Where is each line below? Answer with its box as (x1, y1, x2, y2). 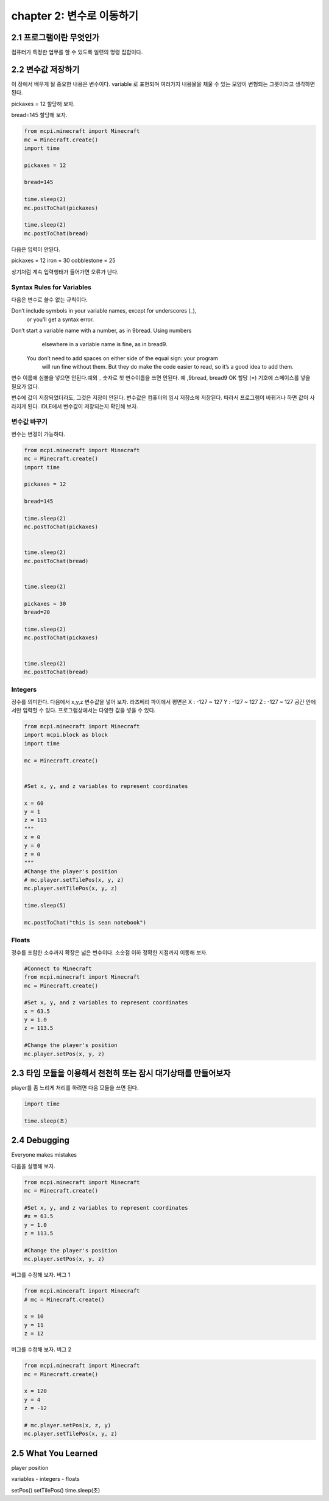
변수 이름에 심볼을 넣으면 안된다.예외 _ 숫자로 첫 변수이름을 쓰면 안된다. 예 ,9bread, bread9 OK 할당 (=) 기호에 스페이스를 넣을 (11, 374, 311, 381)
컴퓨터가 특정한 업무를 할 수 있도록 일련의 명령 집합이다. (11, 49, 143, 56)
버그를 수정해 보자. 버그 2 (11, 1346, 72, 1353)
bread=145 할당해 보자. (11, 112, 68, 119)
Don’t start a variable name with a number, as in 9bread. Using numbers (11, 327, 192, 334)
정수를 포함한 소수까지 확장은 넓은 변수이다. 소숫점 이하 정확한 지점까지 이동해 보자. (11, 948, 208, 956)
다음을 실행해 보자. (11, 1162, 55, 1169)
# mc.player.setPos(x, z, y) (24, 1422, 111, 1428)
